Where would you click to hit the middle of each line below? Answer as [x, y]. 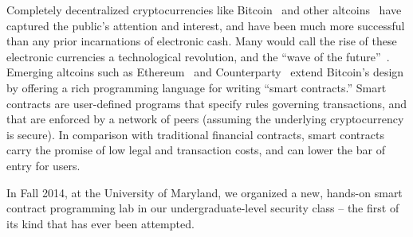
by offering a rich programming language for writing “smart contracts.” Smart [197, 87]
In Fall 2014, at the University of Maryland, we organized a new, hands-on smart [205, 192]
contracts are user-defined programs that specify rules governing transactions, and [207, 103]
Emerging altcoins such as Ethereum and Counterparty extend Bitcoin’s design [205, 72]
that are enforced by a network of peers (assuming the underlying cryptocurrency [205, 119]
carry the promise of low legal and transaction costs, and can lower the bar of [196, 150]
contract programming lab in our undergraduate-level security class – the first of [203, 208]
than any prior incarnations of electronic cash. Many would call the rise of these [202, 41]
